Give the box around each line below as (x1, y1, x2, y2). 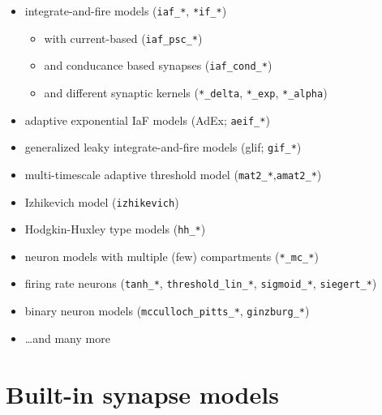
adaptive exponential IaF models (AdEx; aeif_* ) (24, 111, 270, 128)
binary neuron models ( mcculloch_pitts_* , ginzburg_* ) (24, 302, 310, 319)
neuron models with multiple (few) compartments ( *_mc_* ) (24, 247, 319, 264)
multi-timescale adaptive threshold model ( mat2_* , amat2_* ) (24, 165, 322, 182)
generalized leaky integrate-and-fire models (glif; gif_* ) (24, 139, 302, 156)
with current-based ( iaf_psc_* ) (44, 29, 203, 46)
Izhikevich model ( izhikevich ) (24, 193, 179, 210)
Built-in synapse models (6, 377, 279, 410)
